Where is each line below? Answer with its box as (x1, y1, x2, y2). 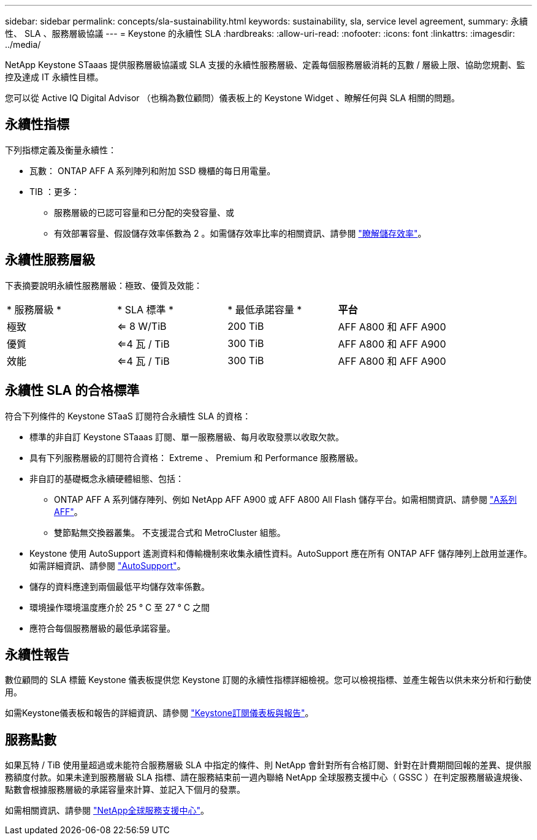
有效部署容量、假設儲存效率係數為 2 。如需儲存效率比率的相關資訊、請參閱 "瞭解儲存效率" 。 (54, 227, 427, 239)
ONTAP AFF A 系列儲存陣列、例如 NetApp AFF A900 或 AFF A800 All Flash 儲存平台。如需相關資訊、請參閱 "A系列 (54, 494, 517, 505)
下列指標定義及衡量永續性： (5, 144, 116, 155)
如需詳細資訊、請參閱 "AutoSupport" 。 (29, 560, 186, 571)
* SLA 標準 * (117, 303, 174, 316)
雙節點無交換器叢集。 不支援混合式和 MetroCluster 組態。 (54, 527, 286, 538)
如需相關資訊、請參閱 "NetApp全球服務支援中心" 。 (5, 805, 210, 816)
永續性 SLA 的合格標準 (5, 383, 140, 399)
